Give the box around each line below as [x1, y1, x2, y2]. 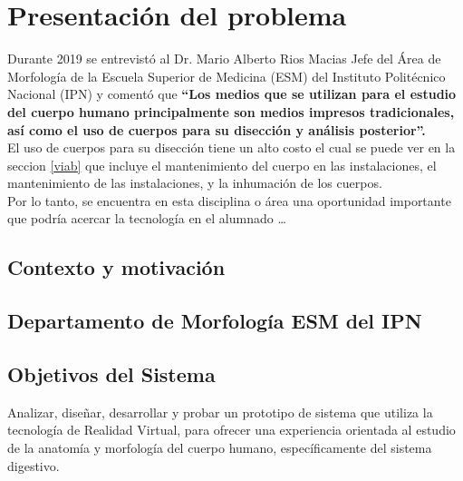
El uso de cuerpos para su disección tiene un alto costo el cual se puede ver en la [7, 138, 456, 157]
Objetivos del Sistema [7, 360, 216, 388]
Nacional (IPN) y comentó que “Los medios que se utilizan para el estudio [7, 84, 457, 103]
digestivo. [7, 456, 60, 475]
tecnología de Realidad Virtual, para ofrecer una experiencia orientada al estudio [7, 420, 456, 439]
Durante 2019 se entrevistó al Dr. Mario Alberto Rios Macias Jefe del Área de [7, 49, 441, 68]
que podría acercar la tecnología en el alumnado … [7, 209, 286, 228]
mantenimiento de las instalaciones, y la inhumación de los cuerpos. [7, 173, 382, 192]
